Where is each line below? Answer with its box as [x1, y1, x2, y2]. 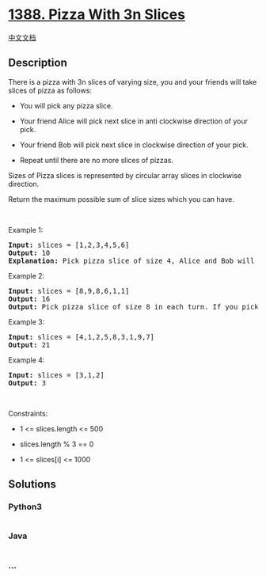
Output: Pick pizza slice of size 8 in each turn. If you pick [8, 302, 259, 311]
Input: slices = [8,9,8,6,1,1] [8, 287, 130, 295]
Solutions [8, 477, 57, 492]
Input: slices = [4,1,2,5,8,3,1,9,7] [8, 332, 155, 341]
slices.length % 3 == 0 [19, 439, 94, 449]
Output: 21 [8, 340, 51, 349]
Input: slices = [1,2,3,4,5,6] [8, 240, 130, 249]
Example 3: [8, 317, 45, 326]
